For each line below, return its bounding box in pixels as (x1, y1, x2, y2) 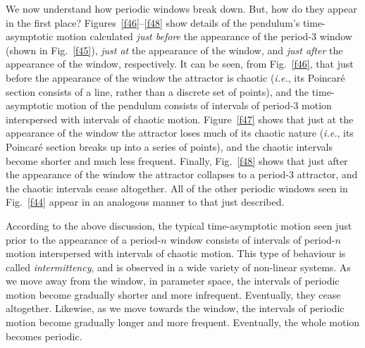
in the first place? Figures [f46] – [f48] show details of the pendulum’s (6, 15, 300, 30)
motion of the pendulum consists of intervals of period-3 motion (56, 98, 332, 113)
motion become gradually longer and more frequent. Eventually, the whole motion (6, 315, 360, 330)
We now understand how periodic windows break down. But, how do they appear (6, 1, 357, 15)
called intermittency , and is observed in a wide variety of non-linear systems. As (6, 259, 351, 274)
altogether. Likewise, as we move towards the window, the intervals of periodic (6, 301, 345, 316)
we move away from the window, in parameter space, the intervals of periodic (6, 273, 340, 288)
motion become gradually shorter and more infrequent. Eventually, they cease (6, 287, 341, 302)
